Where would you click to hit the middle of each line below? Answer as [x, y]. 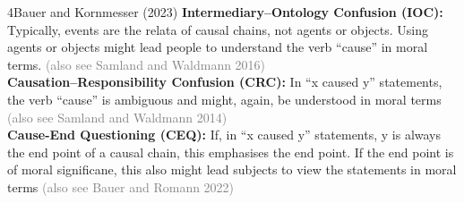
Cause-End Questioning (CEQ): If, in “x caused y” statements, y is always [224, 135]
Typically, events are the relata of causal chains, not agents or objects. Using [218, 29]
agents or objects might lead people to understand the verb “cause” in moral [218, 47]
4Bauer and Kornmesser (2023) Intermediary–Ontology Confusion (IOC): [225, 12]
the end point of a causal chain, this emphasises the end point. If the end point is [231, 152]
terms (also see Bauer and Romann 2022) [121, 186]
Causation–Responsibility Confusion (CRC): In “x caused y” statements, [225, 82]
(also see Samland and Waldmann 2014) [117, 117]
